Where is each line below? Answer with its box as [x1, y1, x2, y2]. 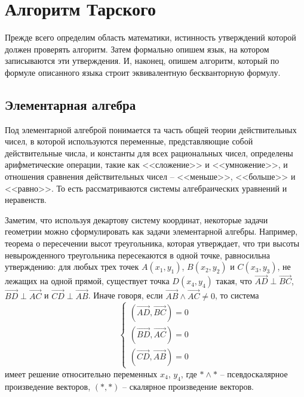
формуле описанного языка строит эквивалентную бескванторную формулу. [5, 66, 281, 78]
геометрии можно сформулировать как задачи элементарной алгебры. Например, [5, 225, 298, 238]
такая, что [216, 275, 252, 287]
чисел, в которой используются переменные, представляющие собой [5, 135, 253, 147]
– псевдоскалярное [220, 367, 288, 380]
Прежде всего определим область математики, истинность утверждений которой [5, 31, 296, 44]
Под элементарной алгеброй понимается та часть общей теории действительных [5, 123, 297, 136]
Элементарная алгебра [5, 95, 136, 113]
